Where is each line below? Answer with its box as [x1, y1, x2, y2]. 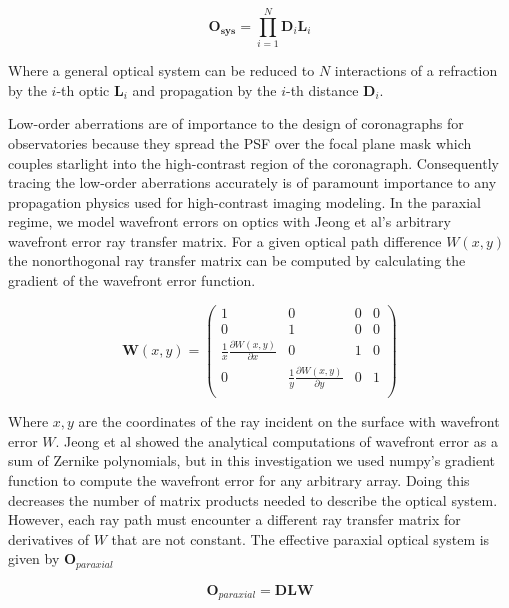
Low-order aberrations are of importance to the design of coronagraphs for [8, 113, 464, 134]
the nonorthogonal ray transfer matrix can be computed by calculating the [8, 250, 466, 271]
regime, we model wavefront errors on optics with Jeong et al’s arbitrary [8, 211, 451, 232]
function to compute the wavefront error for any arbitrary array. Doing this [8, 470, 470, 491]
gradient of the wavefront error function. [8, 270, 256, 291]
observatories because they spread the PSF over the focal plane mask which [8, 132, 472, 153]
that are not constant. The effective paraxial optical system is [111, 528, 490, 549]
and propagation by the [132, 79, 277, 100]
